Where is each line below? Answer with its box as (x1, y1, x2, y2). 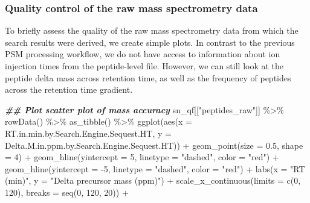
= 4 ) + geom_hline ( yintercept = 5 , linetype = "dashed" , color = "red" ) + (5, 151, 279, 163)
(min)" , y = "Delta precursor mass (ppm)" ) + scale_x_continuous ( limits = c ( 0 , (5, 174, 301, 187)
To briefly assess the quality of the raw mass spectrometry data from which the (5, 24, 299, 37)
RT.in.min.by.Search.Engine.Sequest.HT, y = (5, 126, 172, 139)
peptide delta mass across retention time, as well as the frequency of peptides (5, 71, 291, 84)
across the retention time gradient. (5, 83, 133, 96)
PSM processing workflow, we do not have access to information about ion (5, 48, 280, 60)
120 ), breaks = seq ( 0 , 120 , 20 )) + (5, 186, 129, 198)
